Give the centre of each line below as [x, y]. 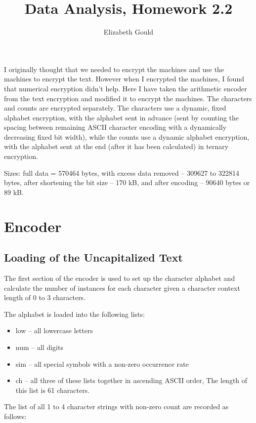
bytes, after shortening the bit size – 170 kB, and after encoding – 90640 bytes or [127, 182]
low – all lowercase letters [54, 330]
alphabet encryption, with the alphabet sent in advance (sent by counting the [122, 117]
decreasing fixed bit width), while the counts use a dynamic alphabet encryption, [127, 136]
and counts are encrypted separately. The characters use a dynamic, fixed [115, 108]
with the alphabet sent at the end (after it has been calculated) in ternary [116, 146]
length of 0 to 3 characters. [45, 297]
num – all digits [39, 347]
